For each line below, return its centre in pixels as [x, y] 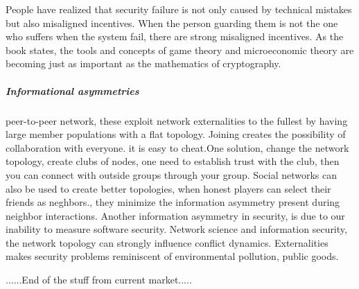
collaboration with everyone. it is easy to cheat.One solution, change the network [177, 147]
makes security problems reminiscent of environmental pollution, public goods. [172, 256]
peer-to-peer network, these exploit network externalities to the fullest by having [177, 120]
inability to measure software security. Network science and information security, [176, 229]
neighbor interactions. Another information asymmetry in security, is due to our [175, 215]
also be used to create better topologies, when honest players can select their [168, 188]
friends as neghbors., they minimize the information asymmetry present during [173, 202]
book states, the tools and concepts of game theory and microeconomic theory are [180, 50]
